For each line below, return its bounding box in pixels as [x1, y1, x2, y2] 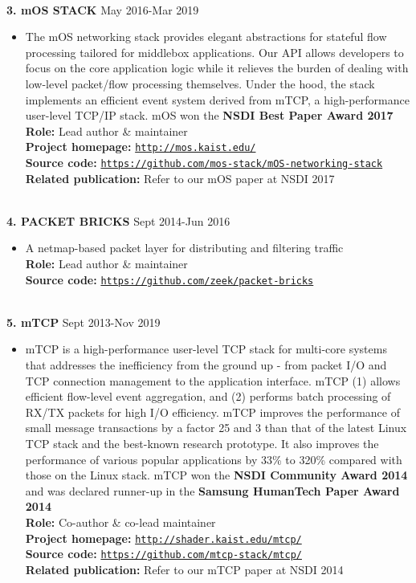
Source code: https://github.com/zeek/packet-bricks [25, 271, 314, 287]
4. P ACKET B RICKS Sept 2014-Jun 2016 [6, 212, 230, 229]
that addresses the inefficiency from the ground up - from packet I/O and [25, 357, 387, 373]
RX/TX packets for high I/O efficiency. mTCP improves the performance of [25, 403, 400, 420]
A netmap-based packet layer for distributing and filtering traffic [25, 239, 344, 256]
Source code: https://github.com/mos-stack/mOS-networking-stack [25, 154, 383, 170]
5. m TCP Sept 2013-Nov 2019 [6, 313, 161, 330]
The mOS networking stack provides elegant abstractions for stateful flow [25, 28, 387, 45]
